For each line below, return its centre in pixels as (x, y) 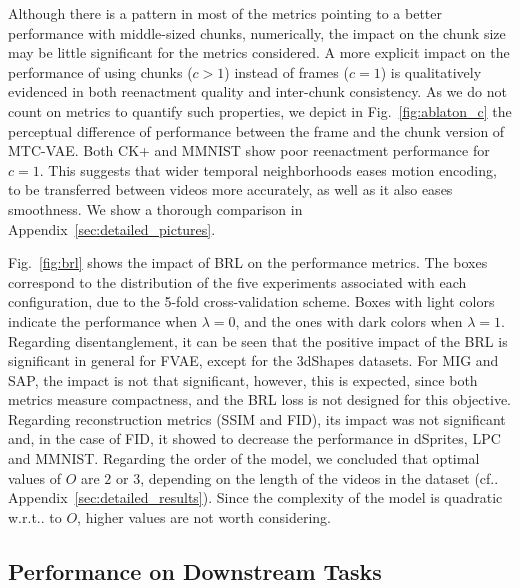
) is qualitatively (431, 71)
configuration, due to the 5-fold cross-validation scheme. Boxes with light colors (251, 301)
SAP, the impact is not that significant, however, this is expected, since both (243, 379)
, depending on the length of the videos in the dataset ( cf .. (319, 477)
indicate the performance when (103, 320)
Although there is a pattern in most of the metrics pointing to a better (225, 13)
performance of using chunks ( (100, 71)
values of (34, 477)
